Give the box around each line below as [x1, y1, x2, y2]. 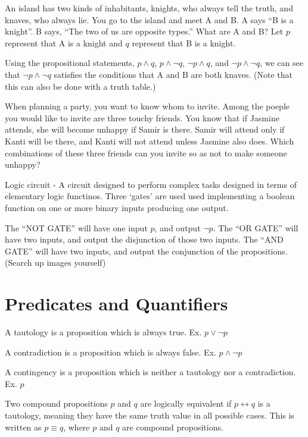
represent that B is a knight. [132, 36, 236, 49]
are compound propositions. [122, 420, 223, 433]
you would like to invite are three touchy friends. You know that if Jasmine [5, 111, 279, 124]
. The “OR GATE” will [213, 221, 298, 234]
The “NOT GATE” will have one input [5, 221, 148, 234]
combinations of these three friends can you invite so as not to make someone [5, 146, 287, 159]
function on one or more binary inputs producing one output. [5, 201, 229, 213]
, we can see [260, 56, 303, 69]
